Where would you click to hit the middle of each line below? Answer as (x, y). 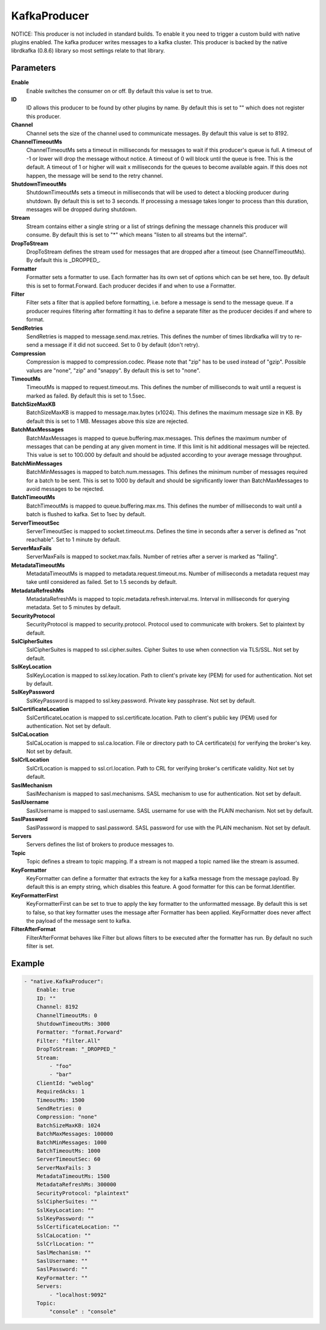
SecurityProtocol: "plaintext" (83, 1193)
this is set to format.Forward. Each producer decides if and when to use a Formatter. (131, 286)
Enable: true (56, 990)
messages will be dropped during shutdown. (81, 209)
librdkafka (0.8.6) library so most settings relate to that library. (88, 51)
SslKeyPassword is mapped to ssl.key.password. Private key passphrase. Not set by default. (141, 700)
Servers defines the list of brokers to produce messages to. (100, 845)
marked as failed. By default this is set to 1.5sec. (86, 396)
